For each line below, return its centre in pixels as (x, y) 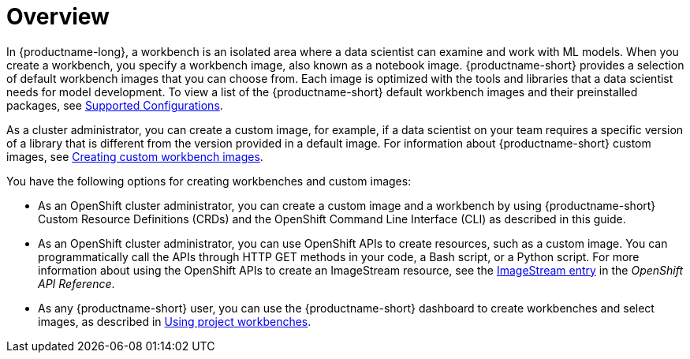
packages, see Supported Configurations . (115, 105)
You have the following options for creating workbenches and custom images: (209, 181)
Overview (58, 17)
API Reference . (76, 283)
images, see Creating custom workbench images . (135, 156)
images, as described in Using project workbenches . (175, 321)
